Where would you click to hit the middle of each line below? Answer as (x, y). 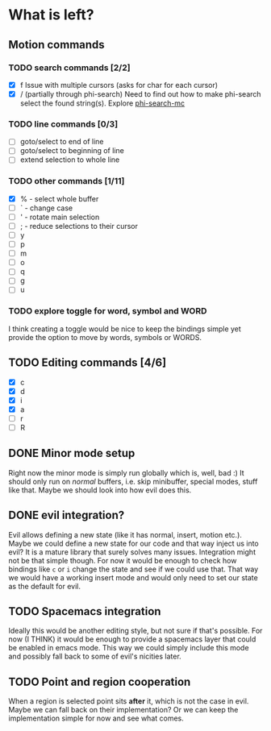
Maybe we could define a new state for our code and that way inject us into (134, 543)
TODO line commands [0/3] (63, 124)
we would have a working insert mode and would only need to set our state (133, 577)
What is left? (51, 15)
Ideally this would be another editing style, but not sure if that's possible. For (135, 631)
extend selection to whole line (70, 160)
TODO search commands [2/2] (69, 68)
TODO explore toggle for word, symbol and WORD (108, 311)
